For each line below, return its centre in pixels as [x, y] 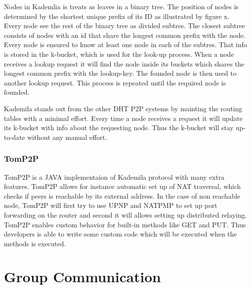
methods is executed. [35, 243]
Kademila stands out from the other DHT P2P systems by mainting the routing [123, 108]
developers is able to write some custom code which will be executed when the [120, 234]
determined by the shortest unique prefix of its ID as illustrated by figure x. [117, 16]
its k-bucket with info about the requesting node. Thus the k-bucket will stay [119, 127]
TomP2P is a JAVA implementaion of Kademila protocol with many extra [114, 177]
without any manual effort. [67, 137]
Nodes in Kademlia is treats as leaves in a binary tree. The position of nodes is [121, 6]
